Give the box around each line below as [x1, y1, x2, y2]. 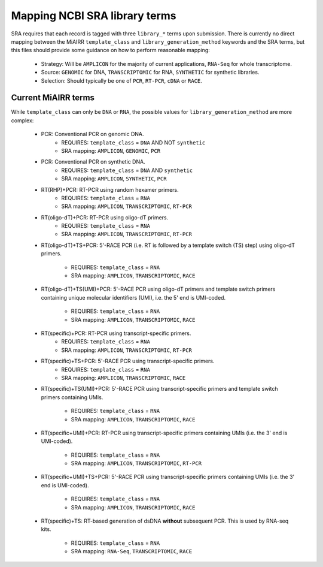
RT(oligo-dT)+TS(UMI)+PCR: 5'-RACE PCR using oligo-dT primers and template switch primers [41, 285, 276, 293]
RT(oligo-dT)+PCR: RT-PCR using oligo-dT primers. [41, 213, 169, 221]
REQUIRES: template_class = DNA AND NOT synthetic [61, 138, 206, 146]
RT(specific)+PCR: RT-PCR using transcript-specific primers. [41, 330, 191, 337]
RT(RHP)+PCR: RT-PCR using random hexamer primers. [41, 186, 179, 193]
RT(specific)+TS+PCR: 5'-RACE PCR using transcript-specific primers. [41, 357, 215, 365]
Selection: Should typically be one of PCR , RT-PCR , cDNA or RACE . [41, 77, 203, 84]
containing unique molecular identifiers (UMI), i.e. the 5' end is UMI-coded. [41, 294, 226, 301]
